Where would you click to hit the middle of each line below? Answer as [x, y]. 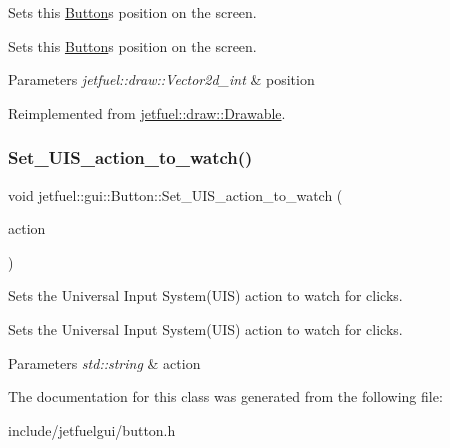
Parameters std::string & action [104, 362]
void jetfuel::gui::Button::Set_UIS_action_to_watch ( [175, 194]
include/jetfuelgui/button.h [92, 429]
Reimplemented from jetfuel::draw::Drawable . [147, 112]
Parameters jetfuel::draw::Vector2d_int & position [161, 79]
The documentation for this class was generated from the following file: [225, 396]
